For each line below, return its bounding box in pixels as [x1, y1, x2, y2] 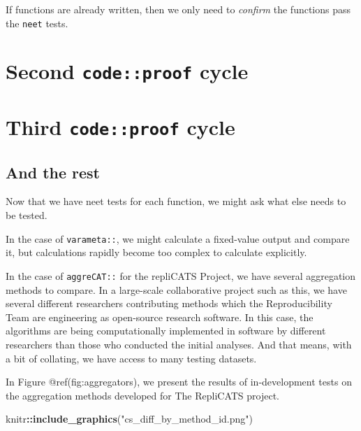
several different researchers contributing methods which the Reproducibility [6, 296, 332, 311]
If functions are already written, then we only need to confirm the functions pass [6, 2, 351, 16]
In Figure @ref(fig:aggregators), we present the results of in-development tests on [6, 374, 352, 389]
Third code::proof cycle [6, 112, 235, 141]
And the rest [6, 161, 100, 183]
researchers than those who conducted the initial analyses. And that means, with [6, 337, 352, 351]
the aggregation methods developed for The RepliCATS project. [6, 388, 280, 402]
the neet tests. [6, 15, 68, 30]
